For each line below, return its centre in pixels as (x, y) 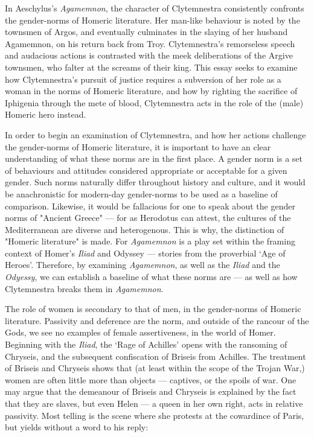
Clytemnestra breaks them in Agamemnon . (84, 288)
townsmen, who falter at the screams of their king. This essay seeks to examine (151, 67)
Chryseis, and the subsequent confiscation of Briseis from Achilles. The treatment (155, 356)
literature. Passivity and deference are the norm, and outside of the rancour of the (157, 320)
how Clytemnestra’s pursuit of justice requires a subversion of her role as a (143, 79)
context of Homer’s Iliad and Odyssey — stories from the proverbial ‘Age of (145, 253)
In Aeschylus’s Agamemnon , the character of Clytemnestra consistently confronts (155, 8)
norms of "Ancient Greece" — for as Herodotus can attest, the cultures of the (148, 218)
